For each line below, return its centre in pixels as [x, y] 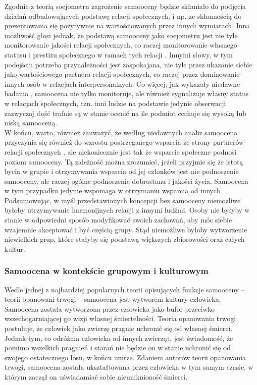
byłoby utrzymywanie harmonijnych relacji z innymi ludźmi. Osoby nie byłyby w [127, 210]
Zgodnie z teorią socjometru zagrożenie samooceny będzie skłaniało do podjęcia [125, 6]
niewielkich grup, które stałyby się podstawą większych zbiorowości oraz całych [125, 239]
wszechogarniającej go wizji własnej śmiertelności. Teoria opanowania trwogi [120, 318]
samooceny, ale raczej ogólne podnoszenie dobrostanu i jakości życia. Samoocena [127, 181]
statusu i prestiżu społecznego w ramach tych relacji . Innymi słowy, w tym [119, 54]
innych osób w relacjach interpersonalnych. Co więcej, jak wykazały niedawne [122, 83]
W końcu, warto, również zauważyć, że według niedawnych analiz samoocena [121, 132]
